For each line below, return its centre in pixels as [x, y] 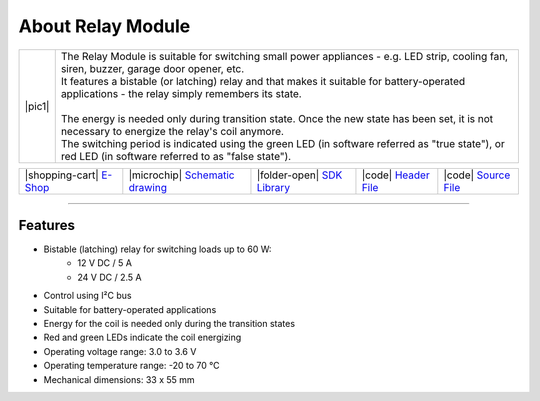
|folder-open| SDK [299, 175]
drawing [147, 187]
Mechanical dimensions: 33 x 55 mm [119, 379]
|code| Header [395, 175]
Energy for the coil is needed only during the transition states [169, 324]
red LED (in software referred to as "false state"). [176, 156]
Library [273, 187]
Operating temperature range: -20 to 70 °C [131, 366]
